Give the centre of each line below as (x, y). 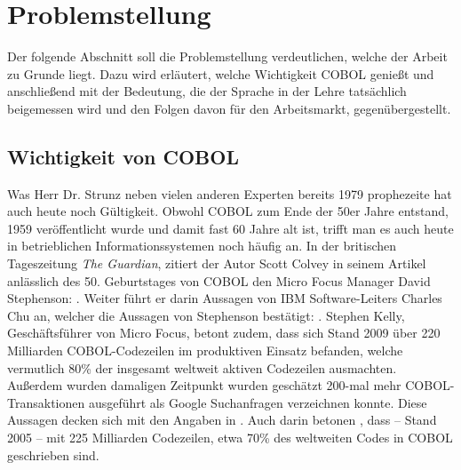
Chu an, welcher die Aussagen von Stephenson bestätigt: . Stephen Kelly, (206, 315)
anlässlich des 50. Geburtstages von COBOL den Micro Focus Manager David (219, 280)
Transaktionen (46, 402)
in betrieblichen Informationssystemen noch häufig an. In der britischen (202, 246)
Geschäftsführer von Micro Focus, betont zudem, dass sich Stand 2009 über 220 (224, 333)
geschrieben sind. (53, 454)
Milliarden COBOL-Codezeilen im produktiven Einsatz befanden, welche (205, 351)
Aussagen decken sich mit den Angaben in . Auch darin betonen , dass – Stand (222, 420)
